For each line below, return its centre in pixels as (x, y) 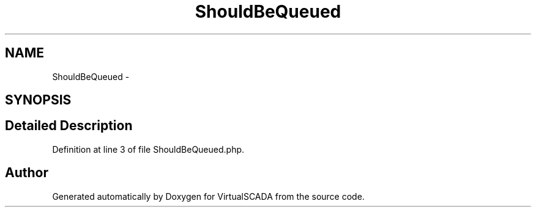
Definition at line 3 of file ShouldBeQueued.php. (148, 149)
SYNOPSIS (38, 100)
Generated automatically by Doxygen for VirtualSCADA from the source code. (208, 196)
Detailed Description (69, 126)
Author (27, 173)
